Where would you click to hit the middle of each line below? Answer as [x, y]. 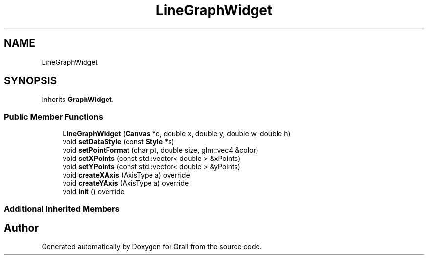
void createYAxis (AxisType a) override [126, 183]
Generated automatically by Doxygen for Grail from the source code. [152, 247]
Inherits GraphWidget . [78, 100]
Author [21, 228]
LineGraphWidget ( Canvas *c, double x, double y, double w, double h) [177, 134]
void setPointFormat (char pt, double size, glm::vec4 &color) [160, 150]
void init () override [94, 192]
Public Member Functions [53, 116]
